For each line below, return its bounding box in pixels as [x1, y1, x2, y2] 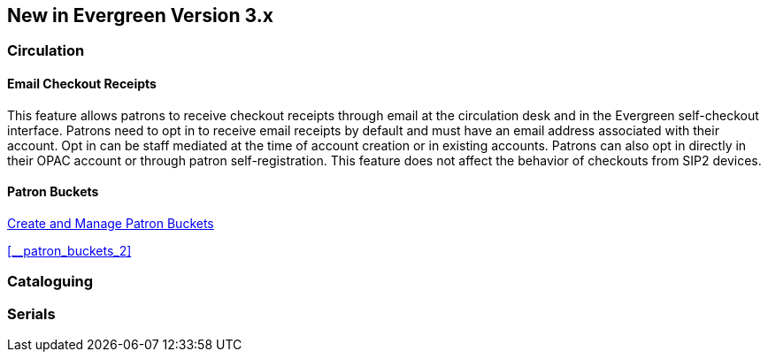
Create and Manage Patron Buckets [7, 215, 214, 231]
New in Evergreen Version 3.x [7, 4, 273, 27]
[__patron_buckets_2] [7, 242, 132, 258]
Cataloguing [7, 272, 94, 291]
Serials [7, 304, 56, 323]
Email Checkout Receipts [7, 76, 157, 92]
